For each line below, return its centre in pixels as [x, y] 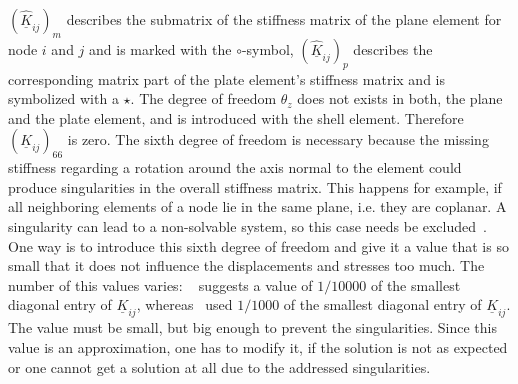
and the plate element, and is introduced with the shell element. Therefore [236, 117]
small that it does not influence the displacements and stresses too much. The [246, 265]
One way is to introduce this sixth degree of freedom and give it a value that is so [258, 245]
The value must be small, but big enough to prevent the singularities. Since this [252, 327]
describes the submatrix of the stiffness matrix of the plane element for [284, 19]
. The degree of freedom [203, 98]
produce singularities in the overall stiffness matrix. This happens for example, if [255, 186]
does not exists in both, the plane [400, 98]
